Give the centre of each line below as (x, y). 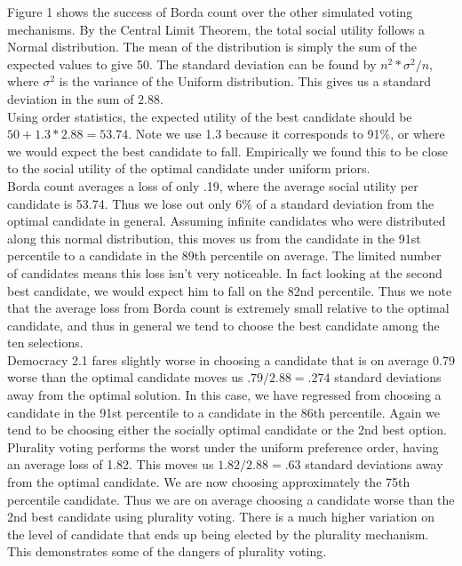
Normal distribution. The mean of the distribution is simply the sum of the (212, 47)
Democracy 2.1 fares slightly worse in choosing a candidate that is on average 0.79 (231, 359)
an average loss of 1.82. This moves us (111, 464)
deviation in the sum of (71, 98)
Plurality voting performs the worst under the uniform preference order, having (223, 446)
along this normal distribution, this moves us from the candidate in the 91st (214, 238)
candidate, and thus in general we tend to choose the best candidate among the (223, 325)
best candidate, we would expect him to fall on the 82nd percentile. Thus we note (230, 290)
